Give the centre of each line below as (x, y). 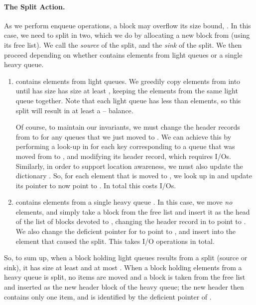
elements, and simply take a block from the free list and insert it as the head (133, 211)
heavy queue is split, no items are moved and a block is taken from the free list (125, 277)
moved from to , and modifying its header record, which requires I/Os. (123, 156)
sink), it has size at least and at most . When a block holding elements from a (123, 267)
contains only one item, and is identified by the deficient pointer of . (108, 296)
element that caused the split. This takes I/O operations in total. (115, 241)
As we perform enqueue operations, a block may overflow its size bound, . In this (128, 25)
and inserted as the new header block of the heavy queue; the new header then (124, 287)
